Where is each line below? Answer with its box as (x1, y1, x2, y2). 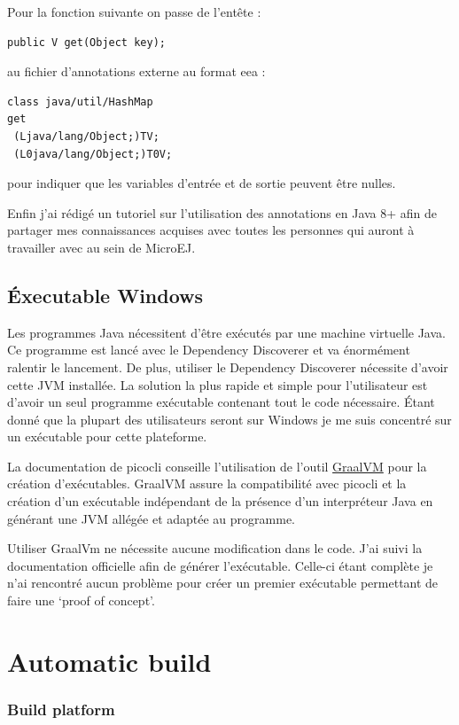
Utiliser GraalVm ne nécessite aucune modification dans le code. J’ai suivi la (7, 539, 423, 557)
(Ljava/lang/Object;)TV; (13, 129, 159, 143)
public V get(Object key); (7, 35, 166, 49)
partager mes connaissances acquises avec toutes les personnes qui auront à (7, 221, 415, 239)
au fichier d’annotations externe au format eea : (7, 62, 266, 81)
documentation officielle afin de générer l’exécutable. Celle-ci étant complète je (7, 556, 433, 574)
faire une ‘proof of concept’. (7, 591, 155, 610)
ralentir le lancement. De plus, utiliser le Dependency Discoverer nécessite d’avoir (7, 357, 448, 376)
